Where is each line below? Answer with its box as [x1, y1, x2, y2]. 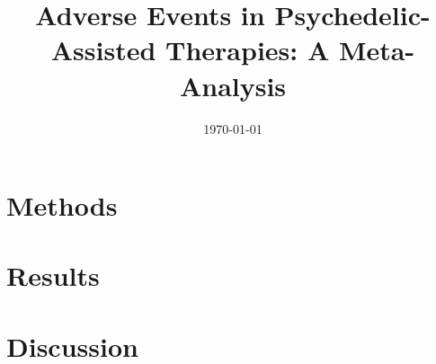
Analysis [179, 67, 287, 103]
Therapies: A [165, 31, 330, 68]
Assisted [50, 31, 156, 68]
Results [6, 257, 100, 294]
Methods [6, 187, 118, 224]
